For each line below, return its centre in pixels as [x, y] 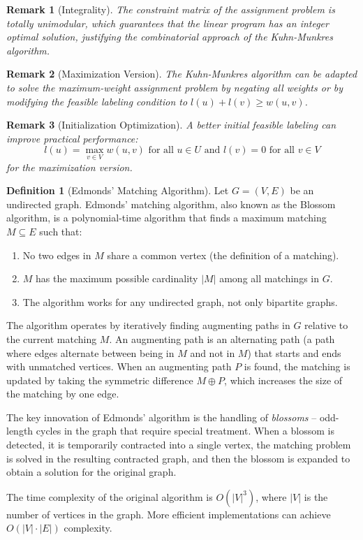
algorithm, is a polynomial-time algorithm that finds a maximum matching [166, 218]
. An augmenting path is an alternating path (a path [222, 338]
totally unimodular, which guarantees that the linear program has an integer [168, 23]
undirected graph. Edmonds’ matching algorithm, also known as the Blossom [171, 204]
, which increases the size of [283, 380]
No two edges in [57, 255]
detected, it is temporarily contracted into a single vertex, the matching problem [179, 445]
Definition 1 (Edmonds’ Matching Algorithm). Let [118, 190]
